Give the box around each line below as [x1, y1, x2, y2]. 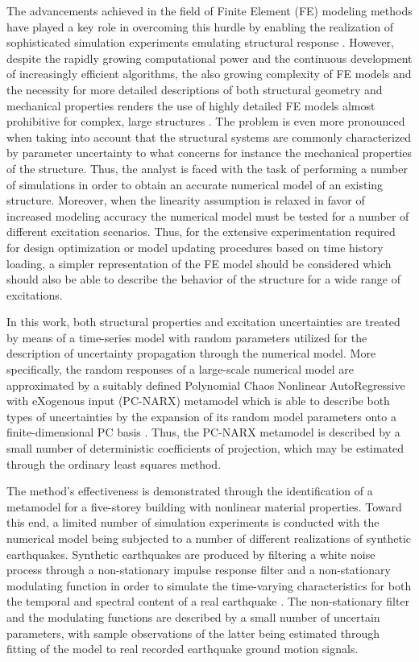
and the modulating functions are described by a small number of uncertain [6, 608, 380, 625]
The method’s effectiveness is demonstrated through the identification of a [6, 482, 373, 499]
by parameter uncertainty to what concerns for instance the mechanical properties [6, 144, 412, 161]
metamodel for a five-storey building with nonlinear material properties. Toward [6, 498, 402, 515]
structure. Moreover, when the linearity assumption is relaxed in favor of [6, 192, 365, 209]
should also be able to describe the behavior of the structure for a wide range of [6, 271, 400, 288]
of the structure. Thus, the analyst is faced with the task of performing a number [6, 159, 408, 176]
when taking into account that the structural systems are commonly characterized [6, 128, 412, 145]
